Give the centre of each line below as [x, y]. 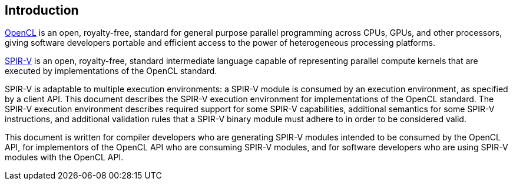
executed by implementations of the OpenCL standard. [111, 71]
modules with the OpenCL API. [64, 157]
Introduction [42, 10]
